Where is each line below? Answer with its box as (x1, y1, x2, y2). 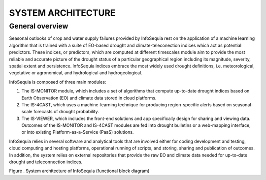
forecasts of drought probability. (33, 109, 100, 115)
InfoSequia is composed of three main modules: (9, 79, 106, 85)
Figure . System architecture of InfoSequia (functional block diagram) (9, 168, 150, 174)
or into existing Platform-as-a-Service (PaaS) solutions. (21, 129, 134, 135)
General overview (9, 22, 68, 30)
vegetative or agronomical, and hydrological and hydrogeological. (9, 70, 142, 76)
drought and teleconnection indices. (9, 159, 83, 165)
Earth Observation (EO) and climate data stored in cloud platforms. (21, 95, 157, 101)
